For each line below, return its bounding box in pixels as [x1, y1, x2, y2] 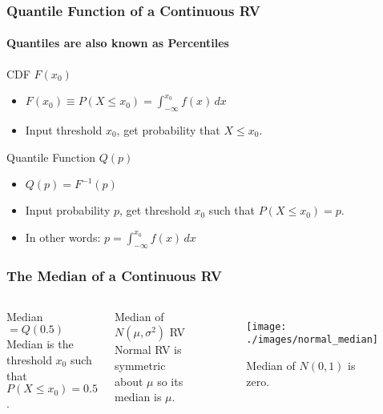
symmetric [114, 357, 166, 374]
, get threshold [119, 202, 191, 219]
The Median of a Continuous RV [6, 265, 222, 285]
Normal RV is [114, 341, 182, 358]
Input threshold [25, 122, 103, 139]
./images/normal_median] [246, 334, 379, 346]
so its [157, 372, 183, 389]
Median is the [6, 336, 74, 352]
